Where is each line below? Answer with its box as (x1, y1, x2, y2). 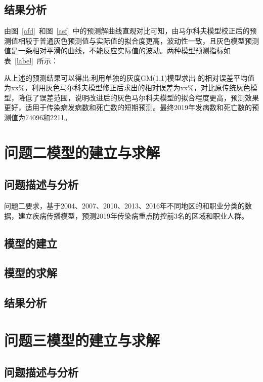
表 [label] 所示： (4, 55, 58, 65)
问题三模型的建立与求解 (4, 329, 160, 350)
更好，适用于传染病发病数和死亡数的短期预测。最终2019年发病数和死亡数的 (4, 102, 252, 113)
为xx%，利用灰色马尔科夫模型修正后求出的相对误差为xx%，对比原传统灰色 (4, 82, 250, 93)
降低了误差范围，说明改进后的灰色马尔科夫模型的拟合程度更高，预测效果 (18, 92, 259, 102)
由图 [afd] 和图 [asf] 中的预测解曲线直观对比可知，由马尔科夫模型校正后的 (4, 25, 250, 36)
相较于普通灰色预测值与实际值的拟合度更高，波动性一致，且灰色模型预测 (18, 35, 259, 46)
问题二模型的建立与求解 (4, 142, 160, 162)
